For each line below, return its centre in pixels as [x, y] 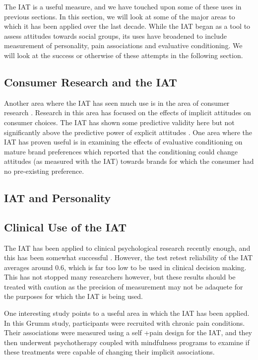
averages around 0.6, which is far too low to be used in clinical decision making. [125, 267]
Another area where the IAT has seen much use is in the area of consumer [117, 103]
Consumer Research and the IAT [91, 82]
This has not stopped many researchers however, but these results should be [120, 277]
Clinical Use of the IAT [65, 227]
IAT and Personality [58, 197]
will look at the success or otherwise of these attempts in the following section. [124, 55]
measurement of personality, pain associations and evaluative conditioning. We [123, 45]
